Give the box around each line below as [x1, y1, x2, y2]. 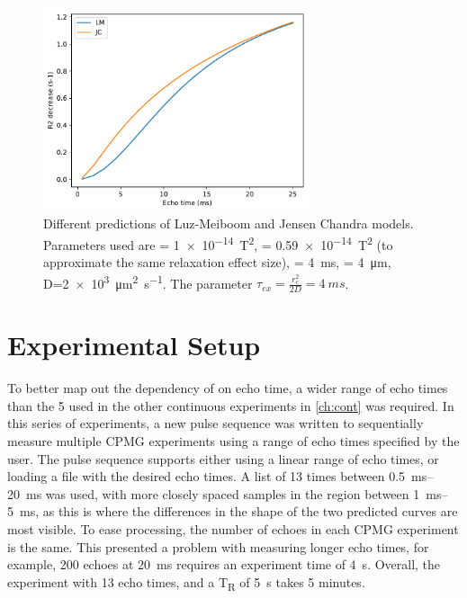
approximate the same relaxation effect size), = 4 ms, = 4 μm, [43, 253, 391, 271]
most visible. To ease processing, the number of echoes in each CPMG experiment [7, 519, 459, 538]
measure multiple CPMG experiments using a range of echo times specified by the [7, 431, 460, 450]
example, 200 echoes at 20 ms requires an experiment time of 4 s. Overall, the [7, 555, 441, 574]
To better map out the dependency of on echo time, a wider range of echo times [7, 379, 448, 397]
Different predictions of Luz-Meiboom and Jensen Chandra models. [43, 214, 414, 233]
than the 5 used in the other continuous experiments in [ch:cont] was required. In [7, 396, 454, 415]
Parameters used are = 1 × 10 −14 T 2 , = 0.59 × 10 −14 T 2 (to [43, 232, 393, 254]
